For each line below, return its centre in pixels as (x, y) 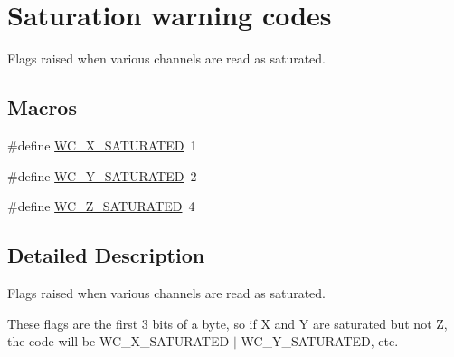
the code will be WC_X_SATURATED (118, 341)
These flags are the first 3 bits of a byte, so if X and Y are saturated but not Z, (227, 323)
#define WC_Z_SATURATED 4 (101, 206)
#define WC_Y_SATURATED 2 (102, 175)
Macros (42, 107)
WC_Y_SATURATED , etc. (320, 341)
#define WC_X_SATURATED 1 (102, 145)
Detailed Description (106, 255)
